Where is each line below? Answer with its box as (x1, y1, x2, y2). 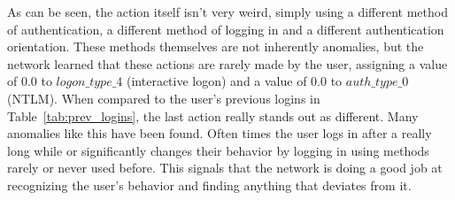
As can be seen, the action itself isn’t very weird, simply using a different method (7, 3, 448, 20)
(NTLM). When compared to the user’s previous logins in (7, 88, 320, 107)
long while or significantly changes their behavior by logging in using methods (7, 141, 429, 159)
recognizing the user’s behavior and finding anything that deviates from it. (7, 175, 412, 194)
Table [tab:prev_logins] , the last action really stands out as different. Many (7, 106, 419, 125)
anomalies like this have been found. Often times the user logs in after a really (7, 124, 432, 142)
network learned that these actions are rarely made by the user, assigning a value (7, 54, 448, 73)
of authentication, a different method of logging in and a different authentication (7, 19, 444, 38)
